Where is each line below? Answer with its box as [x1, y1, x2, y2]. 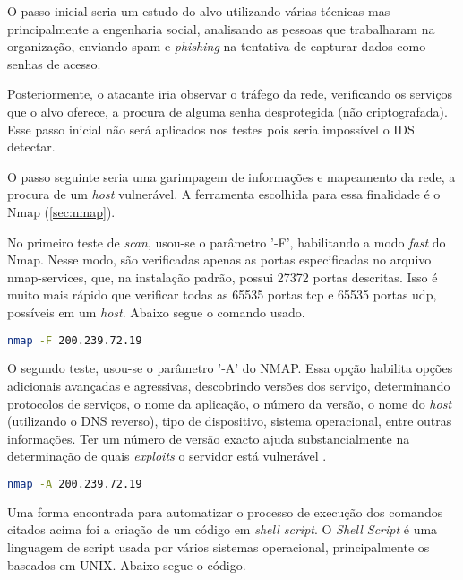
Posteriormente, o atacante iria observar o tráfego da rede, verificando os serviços [7, 84, 453, 103]
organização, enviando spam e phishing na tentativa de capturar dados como [7, 37, 426, 56]
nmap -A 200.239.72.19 [7, 477, 142, 490]
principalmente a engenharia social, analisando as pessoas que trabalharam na [7, 19, 435, 38]
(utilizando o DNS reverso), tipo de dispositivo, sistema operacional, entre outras [7, 411, 452, 430]
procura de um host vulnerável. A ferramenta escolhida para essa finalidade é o [7, 185, 441, 203]
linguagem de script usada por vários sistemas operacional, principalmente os [7, 538, 430, 556]
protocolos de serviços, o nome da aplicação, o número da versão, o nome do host [7, 394, 452, 412]
